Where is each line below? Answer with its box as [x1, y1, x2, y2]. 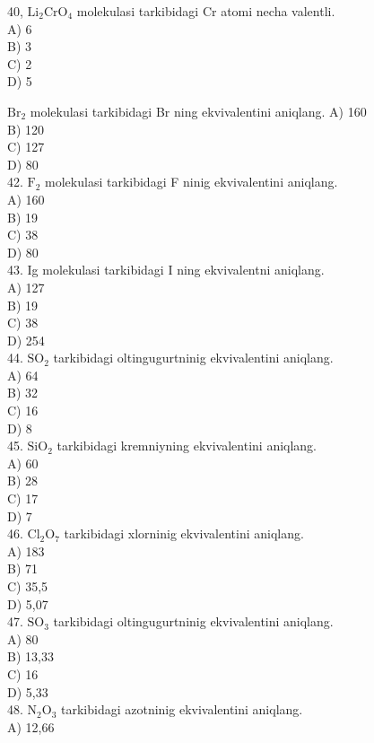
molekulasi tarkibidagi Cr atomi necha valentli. [76, 2, 335, 20]
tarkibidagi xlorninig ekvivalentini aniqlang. [64, 524, 304, 543]
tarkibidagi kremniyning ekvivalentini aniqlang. [57, 436, 317, 455]
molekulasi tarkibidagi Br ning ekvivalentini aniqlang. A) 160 [30, 101, 367, 120]
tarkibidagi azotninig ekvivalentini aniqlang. [61, 700, 303, 719]
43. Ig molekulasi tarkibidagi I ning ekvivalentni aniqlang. [7, 260, 325, 279]
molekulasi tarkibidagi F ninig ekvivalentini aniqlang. [45, 172, 338, 191]
